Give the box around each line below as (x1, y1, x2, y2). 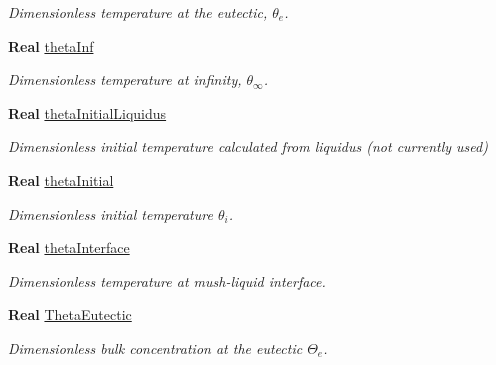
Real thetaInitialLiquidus (8, 102, 167, 123)
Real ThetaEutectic (8, 304, 132, 325)
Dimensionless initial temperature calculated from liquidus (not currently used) (8, 136, 488, 157)
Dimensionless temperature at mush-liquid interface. (8, 270, 326, 291)
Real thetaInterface (8, 237, 130, 258)
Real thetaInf (8, 35, 94, 56)
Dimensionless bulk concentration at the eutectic (8, 337, 303, 358)
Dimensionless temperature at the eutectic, (8, 2, 268, 22)
